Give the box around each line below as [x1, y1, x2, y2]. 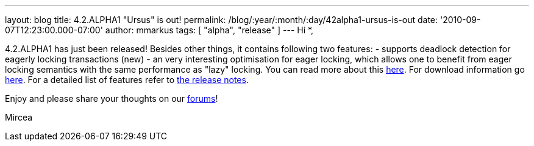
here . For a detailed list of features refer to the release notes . [5, 75, 249, 85]
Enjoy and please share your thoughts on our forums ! [5, 93, 218, 104]
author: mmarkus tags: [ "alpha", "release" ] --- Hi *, [105, 25, 314, 35]
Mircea [5, 112, 33, 122]
